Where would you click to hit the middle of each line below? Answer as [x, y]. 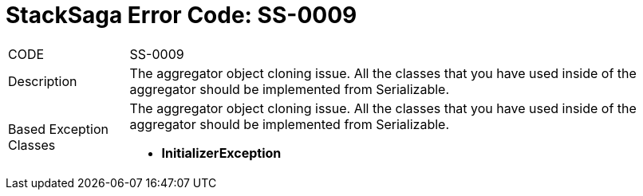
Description [43, 81]
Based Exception [58, 129]
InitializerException [221, 153]
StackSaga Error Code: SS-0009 [181, 15]
